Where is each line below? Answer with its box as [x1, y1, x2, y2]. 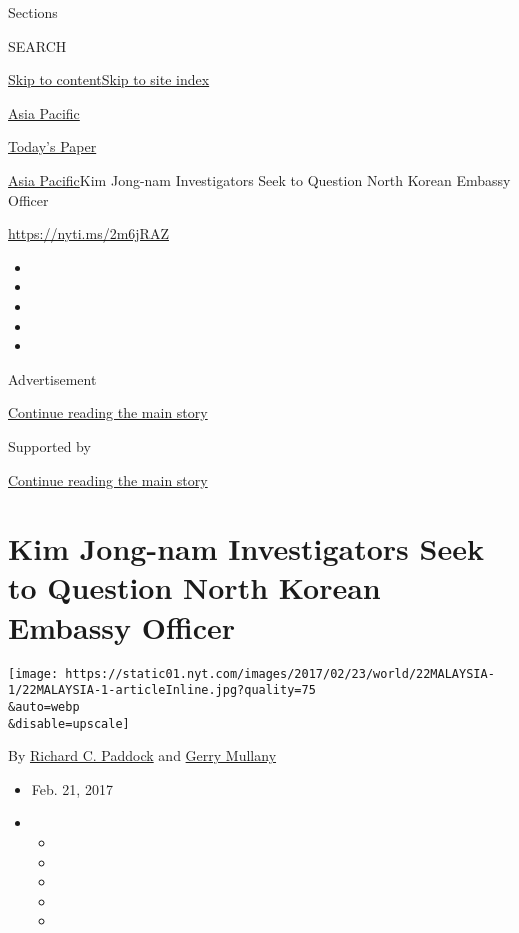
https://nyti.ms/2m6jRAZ [8, 223, 169, 244]
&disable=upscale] [8, 716, 130, 731]
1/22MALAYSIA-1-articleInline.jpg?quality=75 [8, 683, 316, 698]
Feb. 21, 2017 [31, 778, 113, 799]
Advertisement [8, 368, 97, 389]
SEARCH [8, 35, 67, 56]
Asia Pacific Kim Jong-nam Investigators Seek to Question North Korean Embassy [8, 169, 511, 190]
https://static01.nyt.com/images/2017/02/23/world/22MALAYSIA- [65, 666, 495, 681]
